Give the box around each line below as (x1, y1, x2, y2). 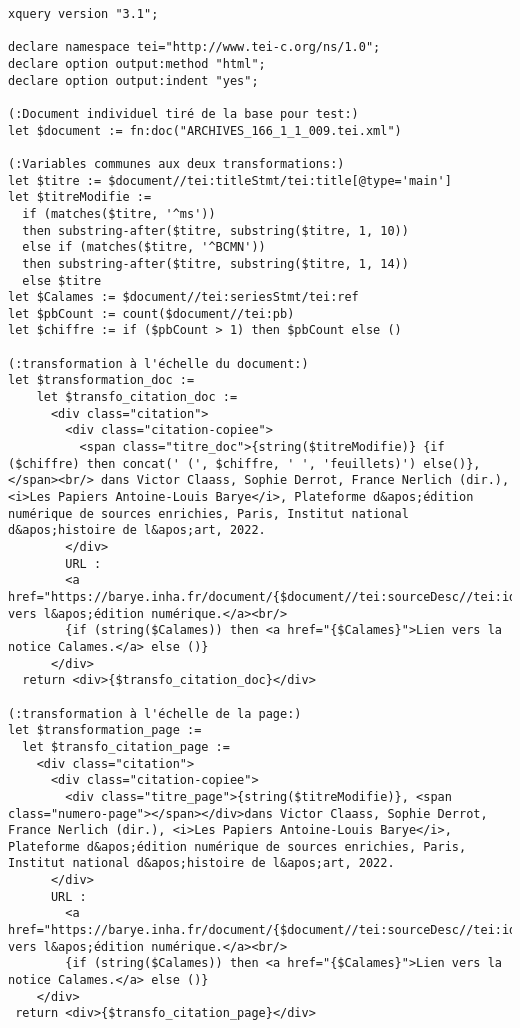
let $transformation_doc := (8, 373, 195, 388)
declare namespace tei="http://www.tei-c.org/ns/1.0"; (8, 40, 381, 55)
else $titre (22, 273, 102, 288)
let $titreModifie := (8, 190, 152, 205)
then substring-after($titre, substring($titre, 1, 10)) (22, 223, 409, 238)
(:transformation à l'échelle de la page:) (8, 706, 302, 721)
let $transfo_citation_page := (22, 739, 230, 754)
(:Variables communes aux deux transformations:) (8, 156, 345, 171)
